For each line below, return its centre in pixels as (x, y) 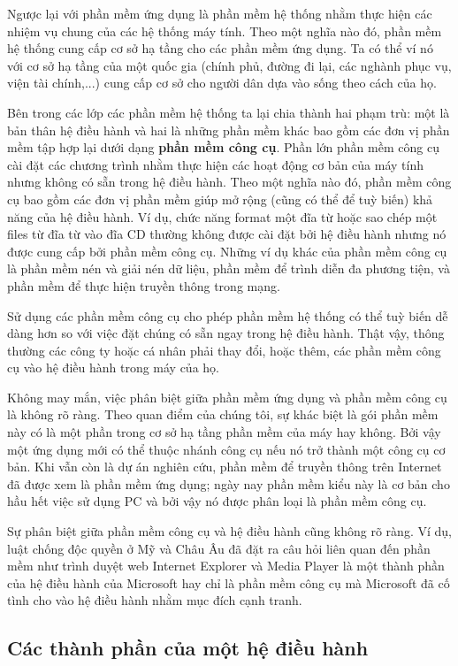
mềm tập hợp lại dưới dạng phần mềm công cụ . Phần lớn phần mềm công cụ (223, 147)
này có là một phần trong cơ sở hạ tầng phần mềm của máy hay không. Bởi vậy (224, 432)
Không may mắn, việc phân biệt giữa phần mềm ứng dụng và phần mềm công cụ (227, 397)
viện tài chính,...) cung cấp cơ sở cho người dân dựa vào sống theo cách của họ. (222, 83)
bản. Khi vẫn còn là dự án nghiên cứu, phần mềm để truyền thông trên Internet (225, 467)
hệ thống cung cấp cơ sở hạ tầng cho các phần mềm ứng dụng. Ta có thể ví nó (220, 48)
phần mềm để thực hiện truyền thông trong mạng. (144, 285)
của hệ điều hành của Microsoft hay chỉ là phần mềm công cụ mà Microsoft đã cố (229, 582)
